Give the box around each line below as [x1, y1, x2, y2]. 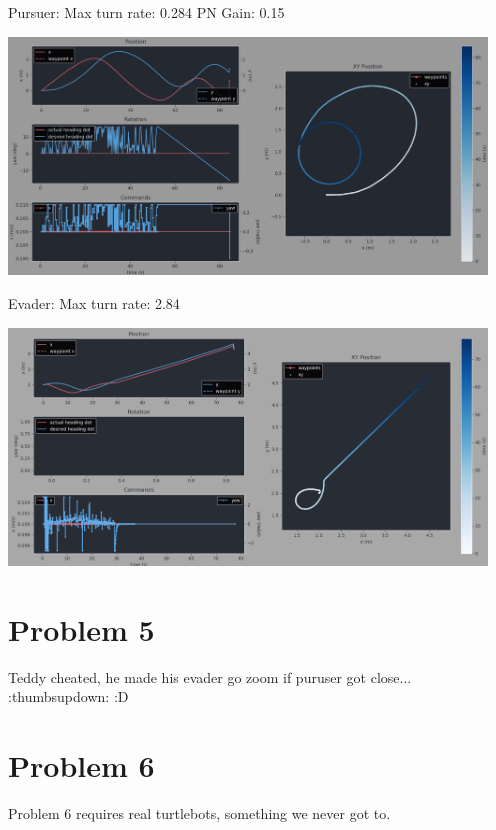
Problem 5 [8, 608, 155, 649]
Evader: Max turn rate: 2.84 [8, 293, 180, 313]
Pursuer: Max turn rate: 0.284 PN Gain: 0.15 [8, 2, 285, 22]
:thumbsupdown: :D [8, 686, 129, 707]
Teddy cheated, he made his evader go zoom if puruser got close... [8, 666, 412, 687]
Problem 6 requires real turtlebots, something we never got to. [8, 802, 391, 823]
